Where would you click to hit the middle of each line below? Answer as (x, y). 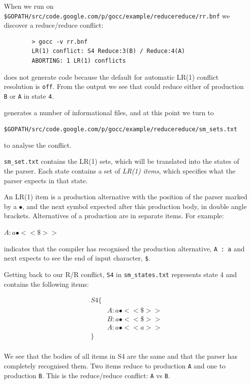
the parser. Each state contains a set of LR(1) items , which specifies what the (120, 171)
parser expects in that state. (46, 180)
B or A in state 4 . (29, 96)
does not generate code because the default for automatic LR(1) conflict (111, 77)
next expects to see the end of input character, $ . (77, 258)
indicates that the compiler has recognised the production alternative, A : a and (124, 248)
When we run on (29, 6)
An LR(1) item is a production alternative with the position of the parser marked (126, 197)
